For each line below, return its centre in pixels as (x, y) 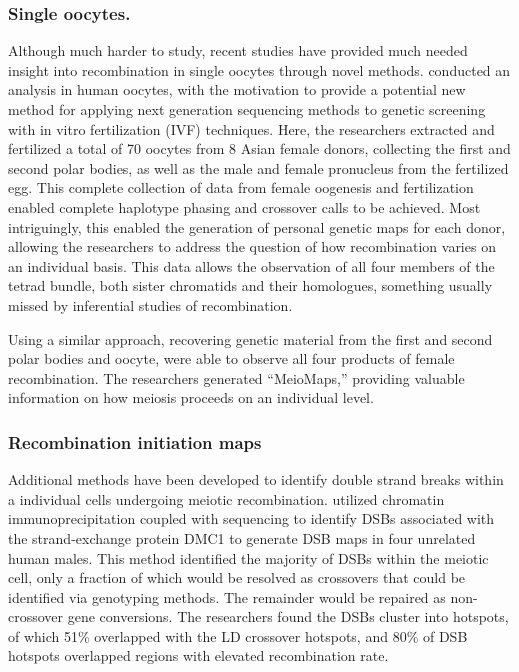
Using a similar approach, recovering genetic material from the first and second (250, 338)
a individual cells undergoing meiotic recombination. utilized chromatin (226, 498)
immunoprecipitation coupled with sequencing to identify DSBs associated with (251, 518)
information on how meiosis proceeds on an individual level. (191, 397)
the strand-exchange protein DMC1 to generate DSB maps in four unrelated (242, 537)
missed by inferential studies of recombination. (150, 304)
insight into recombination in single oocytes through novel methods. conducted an (259, 69)
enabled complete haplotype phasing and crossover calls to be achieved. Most (244, 206)
